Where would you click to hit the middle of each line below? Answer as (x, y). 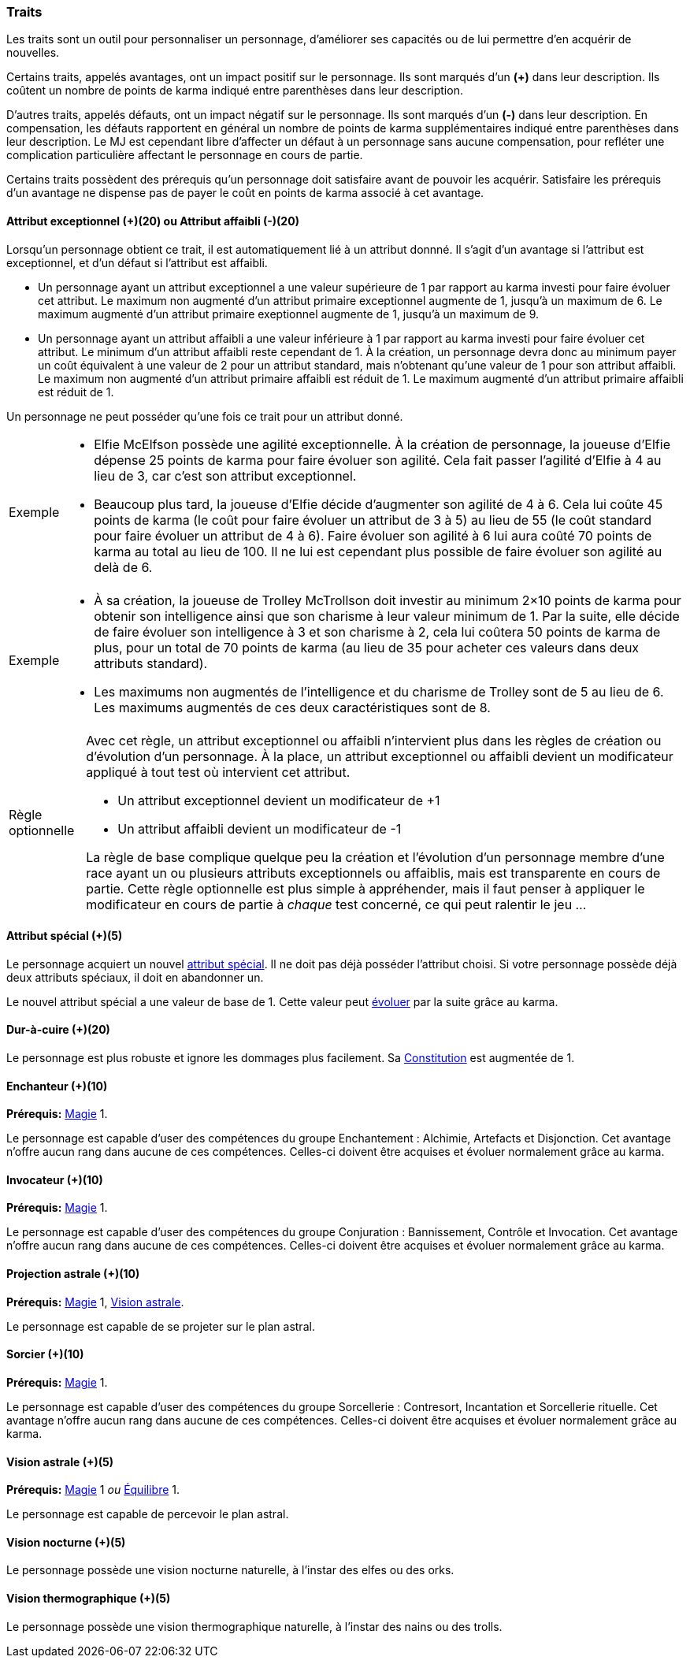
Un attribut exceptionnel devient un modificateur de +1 (279, 800)
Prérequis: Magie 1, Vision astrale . (95, 1302)
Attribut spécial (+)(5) (65, 936)
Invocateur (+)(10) (55, 1179)
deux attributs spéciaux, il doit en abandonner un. (135, 977)
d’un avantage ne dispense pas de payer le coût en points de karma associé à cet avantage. (245, 193)
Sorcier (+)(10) (45, 1354)
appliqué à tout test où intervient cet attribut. (218, 772)
